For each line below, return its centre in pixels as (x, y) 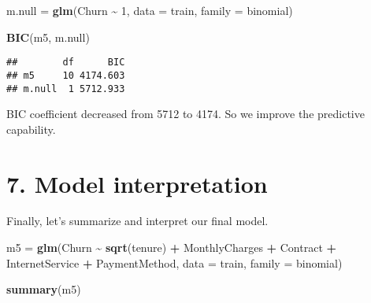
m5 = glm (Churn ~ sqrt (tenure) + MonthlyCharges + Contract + (172, 248)
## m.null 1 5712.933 (66, 89)
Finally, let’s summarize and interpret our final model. (137, 221)
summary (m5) (44, 289)
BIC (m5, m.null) (48, 37)
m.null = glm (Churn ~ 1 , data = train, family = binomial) (150, 10)
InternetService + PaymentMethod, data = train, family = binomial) (174, 262)
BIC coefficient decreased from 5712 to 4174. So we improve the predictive (185, 114)
